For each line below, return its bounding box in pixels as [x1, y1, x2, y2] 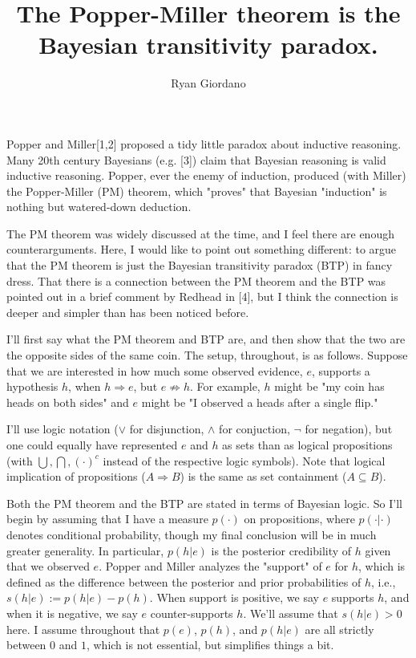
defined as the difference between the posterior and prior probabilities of [6, 573, 361, 590]
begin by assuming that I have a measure [6, 510, 208, 527]
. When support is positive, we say [149, 589, 319, 606]
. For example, [190, 378, 261, 395]
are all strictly [305, 620, 374, 637]
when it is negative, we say [6, 604, 138, 621]
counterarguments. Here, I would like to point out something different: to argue [6, 241, 397, 258]
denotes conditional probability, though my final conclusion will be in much [6, 526, 377, 542]
